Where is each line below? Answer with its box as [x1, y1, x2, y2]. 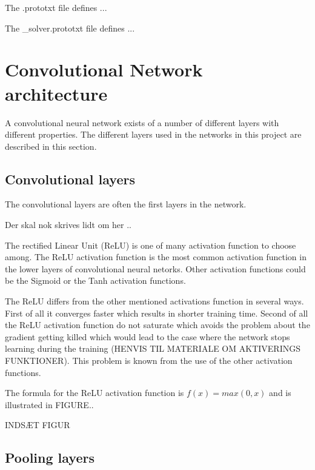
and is [269, 386, 291, 399]
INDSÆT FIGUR [5, 418, 70, 431]
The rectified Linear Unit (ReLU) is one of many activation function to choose [5, 238, 296, 251]
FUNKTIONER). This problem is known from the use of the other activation [5, 354, 293, 367]
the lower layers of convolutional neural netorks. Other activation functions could [5, 262, 306, 275]
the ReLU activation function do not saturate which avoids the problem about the [5, 318, 310, 331]
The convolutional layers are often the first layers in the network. [5, 198, 247, 210]
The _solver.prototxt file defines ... [5, 21, 135, 34]
